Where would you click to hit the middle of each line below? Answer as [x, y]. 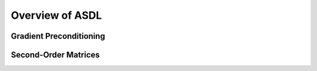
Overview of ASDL [56, 15]
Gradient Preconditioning [58, 36]
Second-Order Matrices [55, 55]
